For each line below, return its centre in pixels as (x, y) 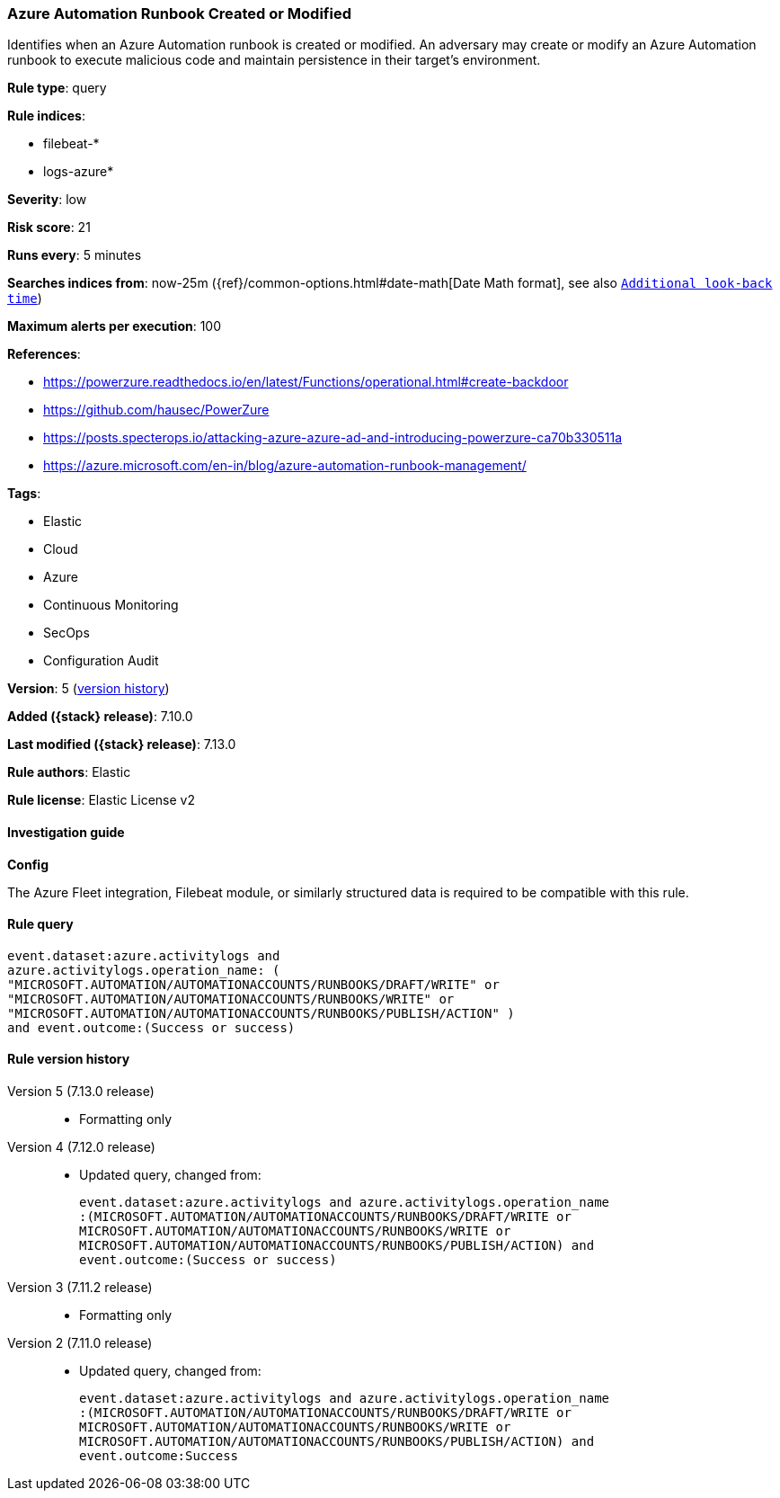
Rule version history (69, 1059)
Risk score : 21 (49, 227)
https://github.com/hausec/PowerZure (156, 410)
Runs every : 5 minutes (75, 255)
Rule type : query (57, 88)
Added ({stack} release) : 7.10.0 (100, 717)
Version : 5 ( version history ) (89, 689)
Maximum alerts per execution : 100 (115, 326)
